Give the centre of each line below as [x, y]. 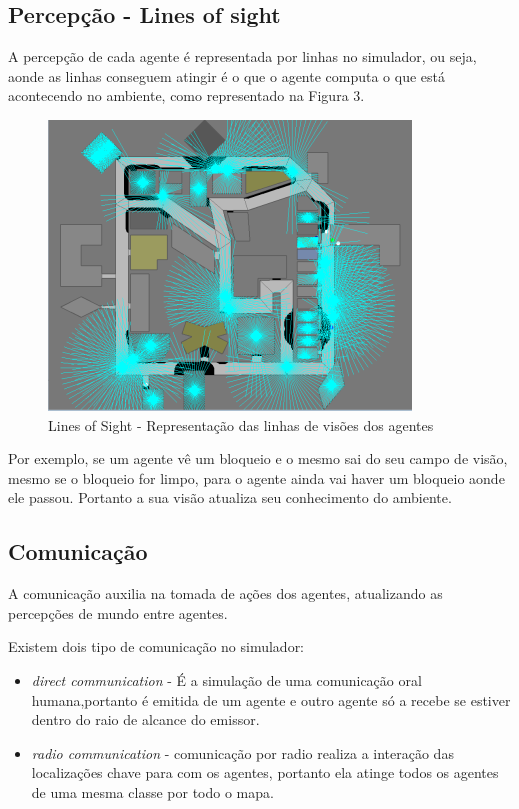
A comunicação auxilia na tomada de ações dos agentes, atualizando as [225, 593]
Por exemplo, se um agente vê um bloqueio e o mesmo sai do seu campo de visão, [258, 458]
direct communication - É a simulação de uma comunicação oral [226, 679]
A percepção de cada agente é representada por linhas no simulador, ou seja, [242, 56]
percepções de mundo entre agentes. [118, 612]
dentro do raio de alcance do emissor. [145, 719]
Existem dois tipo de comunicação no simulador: [156, 646]
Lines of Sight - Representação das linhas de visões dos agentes [241, 424]
